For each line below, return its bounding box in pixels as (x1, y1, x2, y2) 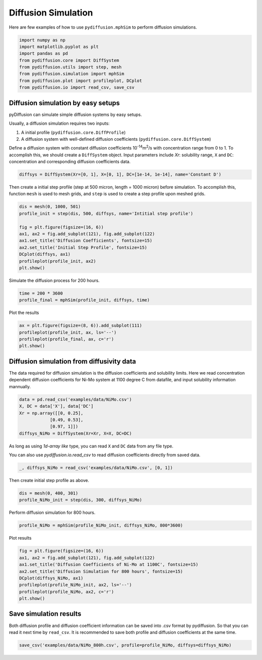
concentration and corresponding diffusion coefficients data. (9, 159, 131, 165)
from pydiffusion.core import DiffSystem (19, 57, 119, 63)
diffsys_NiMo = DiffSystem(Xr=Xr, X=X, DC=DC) (19, 430, 132, 436)
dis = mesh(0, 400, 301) (19, 491, 79, 496)
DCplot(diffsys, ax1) (19, 251, 71, 257)
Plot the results (9, 310, 39, 315)
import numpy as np (19, 37, 65, 43)
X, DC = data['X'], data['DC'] (19, 403, 94, 409)
